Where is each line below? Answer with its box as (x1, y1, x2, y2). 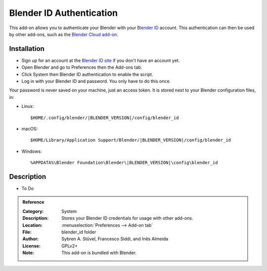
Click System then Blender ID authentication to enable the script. (21, 71, 153, 77)
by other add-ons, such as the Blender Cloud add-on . (9, 31, 119, 37)
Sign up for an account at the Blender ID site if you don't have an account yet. (21, 57, 180, 63)
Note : (22, 250, 35, 256)
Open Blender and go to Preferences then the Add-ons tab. (21, 64, 142, 70)
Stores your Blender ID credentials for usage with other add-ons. (61, 215, 193, 221)
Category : (22, 208, 44, 214)
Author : (22, 236, 39, 242)
